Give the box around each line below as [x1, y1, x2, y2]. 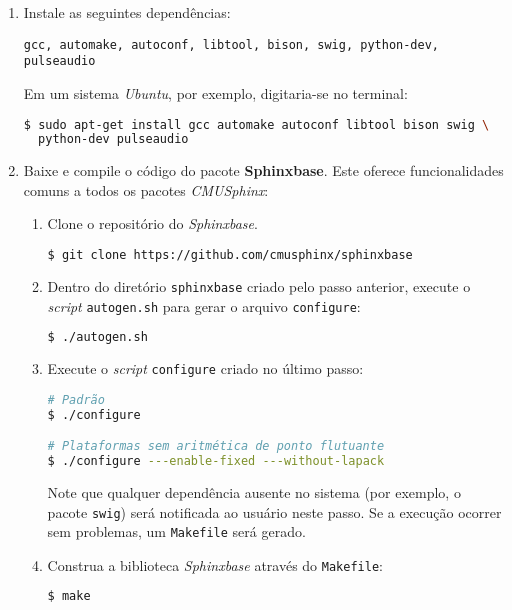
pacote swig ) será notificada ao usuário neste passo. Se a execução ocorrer [47, 501, 502, 522]
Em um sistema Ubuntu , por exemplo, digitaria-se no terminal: [23, 82, 408, 103]
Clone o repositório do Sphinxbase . [47, 213, 258, 234]
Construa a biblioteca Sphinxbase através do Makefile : [47, 554, 383, 575]
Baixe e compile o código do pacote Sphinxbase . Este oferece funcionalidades [23, 160, 504, 181]
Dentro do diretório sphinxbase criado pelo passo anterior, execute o [47, 275, 471, 296]
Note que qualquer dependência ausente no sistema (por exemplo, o [47, 481, 461, 502]
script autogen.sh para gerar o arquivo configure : [47, 295, 361, 316]
